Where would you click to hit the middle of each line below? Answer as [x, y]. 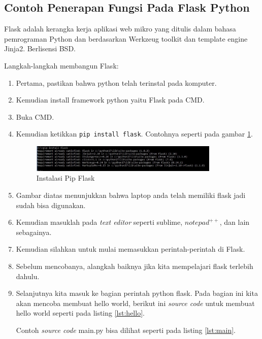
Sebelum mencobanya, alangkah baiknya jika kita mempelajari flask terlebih [135, 266]
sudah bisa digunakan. [51, 205]
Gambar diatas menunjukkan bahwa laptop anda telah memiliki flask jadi [131, 195]
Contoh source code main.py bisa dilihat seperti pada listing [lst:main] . [126, 330]
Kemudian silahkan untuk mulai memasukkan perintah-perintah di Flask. [130, 249]
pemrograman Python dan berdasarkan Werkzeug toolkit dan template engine [126, 38]
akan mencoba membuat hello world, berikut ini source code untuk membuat [135, 303]
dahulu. [28, 276]
